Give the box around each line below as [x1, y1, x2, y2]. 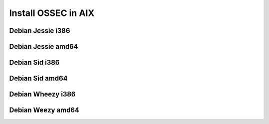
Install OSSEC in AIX [9, 7, 95, 18]
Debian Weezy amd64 [9, 106, 80, 115]
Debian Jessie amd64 [9, 42, 78, 51]
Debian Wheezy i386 [9, 90, 76, 99]
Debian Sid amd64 [9, 74, 68, 83]
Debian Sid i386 [9, 58, 60, 67]
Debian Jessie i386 [9, 26, 70, 35]
